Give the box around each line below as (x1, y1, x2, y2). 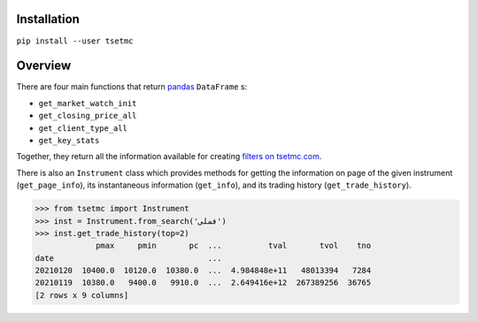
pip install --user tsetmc (16, 35, 134, 46)
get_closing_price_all (38, 111, 137, 121)
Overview (16, 58, 72, 73)
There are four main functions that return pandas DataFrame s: (16, 81, 248, 92)
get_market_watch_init (38, 98, 137, 108)
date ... (35, 253, 222, 263)
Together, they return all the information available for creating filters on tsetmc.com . (16, 151, 322, 162)
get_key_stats (38, 135, 100, 145)
